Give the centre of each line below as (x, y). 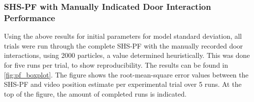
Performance (30, 17)
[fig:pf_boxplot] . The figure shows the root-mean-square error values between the (126, 74)
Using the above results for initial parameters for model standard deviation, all (123, 36)
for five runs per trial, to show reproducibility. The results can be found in (116, 64)
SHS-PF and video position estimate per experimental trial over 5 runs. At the (123, 84)
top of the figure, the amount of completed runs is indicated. (95, 93)
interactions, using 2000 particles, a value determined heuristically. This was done (127, 55)
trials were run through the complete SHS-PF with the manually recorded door (124, 45)
